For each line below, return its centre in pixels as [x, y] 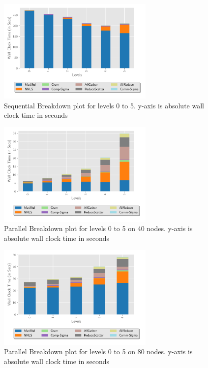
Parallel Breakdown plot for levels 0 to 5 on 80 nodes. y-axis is [98, 351]
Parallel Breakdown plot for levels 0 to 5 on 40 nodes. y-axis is [98, 228]
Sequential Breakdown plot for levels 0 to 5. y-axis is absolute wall [104, 105]
